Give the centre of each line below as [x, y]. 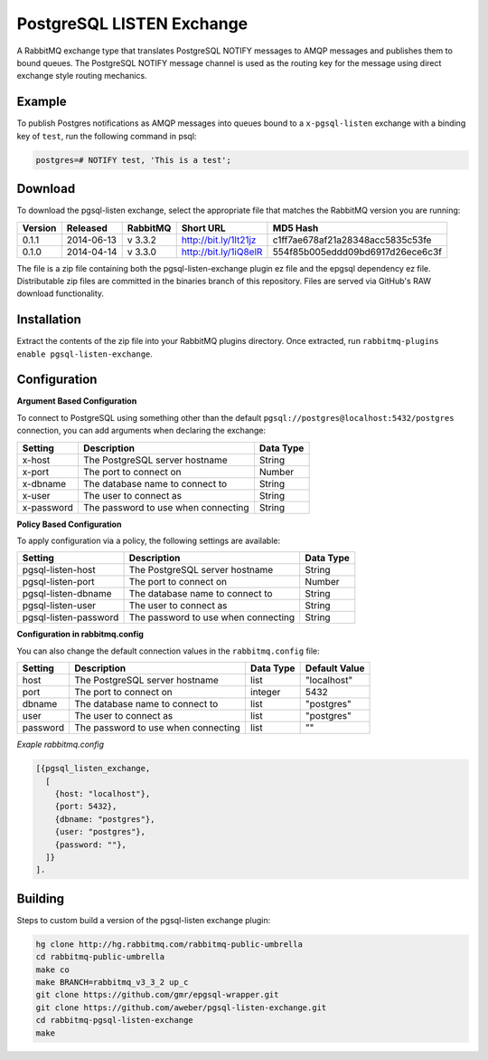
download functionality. [60, 293]
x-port [36, 472]
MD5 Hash [296, 228]
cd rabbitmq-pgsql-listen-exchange [114, 1020]
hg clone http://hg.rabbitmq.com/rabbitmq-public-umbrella [169, 944]
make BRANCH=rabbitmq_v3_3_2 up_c [112, 982]
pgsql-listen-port [58, 582]
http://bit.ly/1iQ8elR [222, 252]
